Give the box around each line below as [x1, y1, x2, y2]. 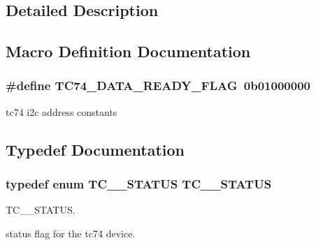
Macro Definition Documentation [6, 40, 251, 62]
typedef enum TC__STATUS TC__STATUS [6, 175, 272, 193]
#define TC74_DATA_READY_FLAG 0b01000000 [6, 77, 310, 94]
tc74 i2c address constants [6, 104, 117, 119]
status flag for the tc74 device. [6, 225, 136, 240]
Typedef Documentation [6, 138, 185, 160]
